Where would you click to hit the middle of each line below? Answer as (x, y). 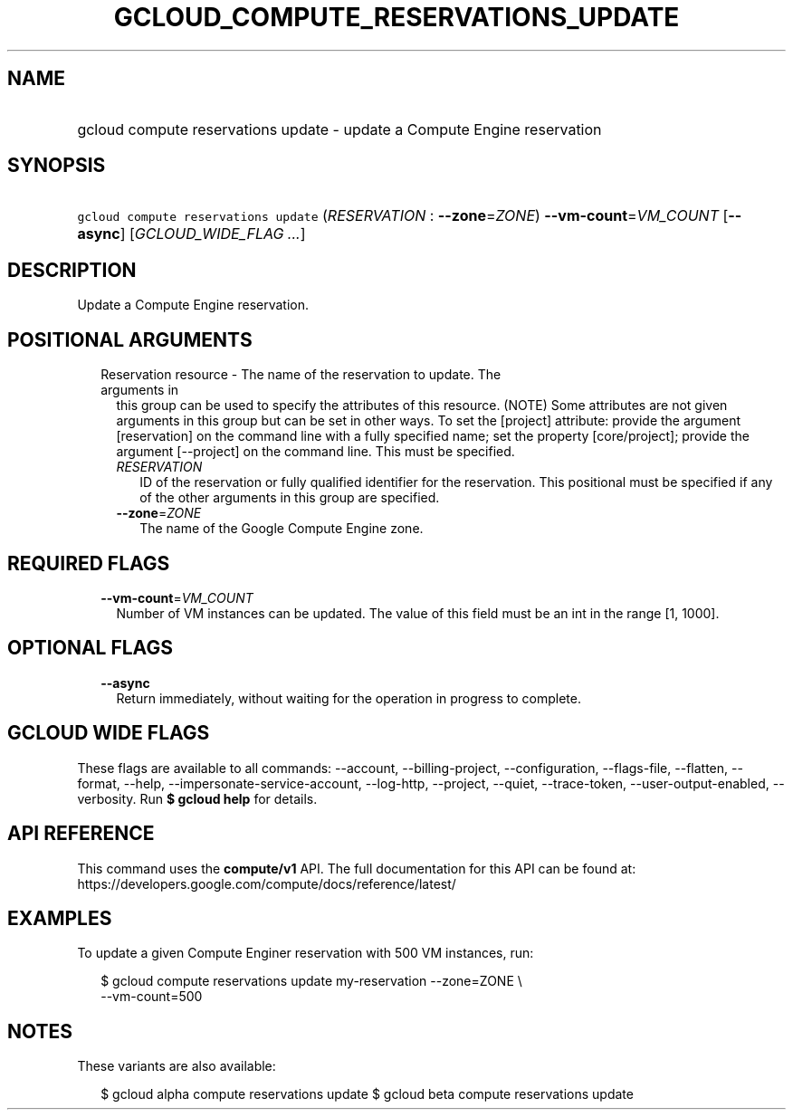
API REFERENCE (81, 834)
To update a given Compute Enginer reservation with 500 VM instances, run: (306, 953)
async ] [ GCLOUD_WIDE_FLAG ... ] (191, 234)
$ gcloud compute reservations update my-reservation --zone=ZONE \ (311, 981)
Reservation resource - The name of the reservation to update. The (301, 375)
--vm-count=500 (152, 997)
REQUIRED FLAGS (89, 563)
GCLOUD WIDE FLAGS (109, 733)
